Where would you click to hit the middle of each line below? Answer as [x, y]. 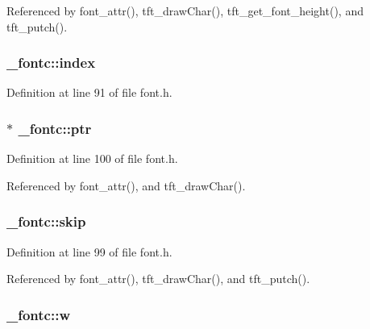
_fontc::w [38, 314]
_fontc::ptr [55, 128]
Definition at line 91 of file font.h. [89, 92]
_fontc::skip [46, 221]
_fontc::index [51, 62]
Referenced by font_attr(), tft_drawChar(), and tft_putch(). [158, 279]
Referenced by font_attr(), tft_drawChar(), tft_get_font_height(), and [185, 10]
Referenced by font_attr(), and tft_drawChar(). [126, 185]
